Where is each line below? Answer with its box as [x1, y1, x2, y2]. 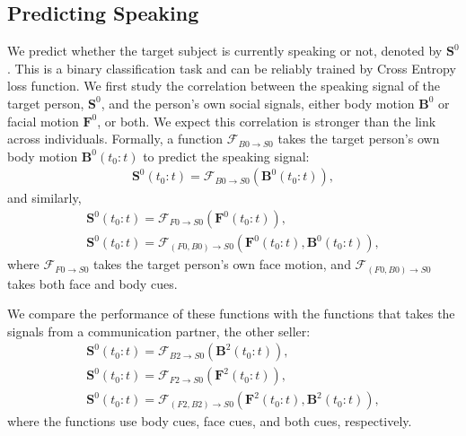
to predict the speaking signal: [143, 146, 310, 165]
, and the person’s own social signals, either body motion [101, 93, 415, 112]
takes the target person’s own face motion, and [93, 255, 351, 274]
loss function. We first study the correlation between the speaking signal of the [7, 76, 441, 95]
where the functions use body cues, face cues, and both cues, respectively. [7, 412, 412, 431]
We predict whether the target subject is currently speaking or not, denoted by [7, 41, 443, 60]
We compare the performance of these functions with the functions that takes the [7, 304, 455, 323]
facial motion [7, 111, 79, 130]
